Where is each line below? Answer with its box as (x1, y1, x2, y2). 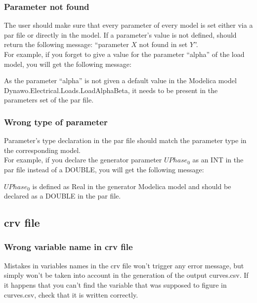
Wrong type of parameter (4, 115, 108, 128)
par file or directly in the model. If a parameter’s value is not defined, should (4, 29, 237, 40)
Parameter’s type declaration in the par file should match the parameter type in (4, 135, 247, 146)
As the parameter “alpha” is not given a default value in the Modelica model (4, 75, 237, 86)
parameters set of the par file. (4, 95, 94, 105)
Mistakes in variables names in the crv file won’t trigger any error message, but (4, 260, 244, 270)
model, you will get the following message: (4, 58, 131, 69)
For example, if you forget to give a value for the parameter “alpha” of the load (4, 49, 245, 59)
